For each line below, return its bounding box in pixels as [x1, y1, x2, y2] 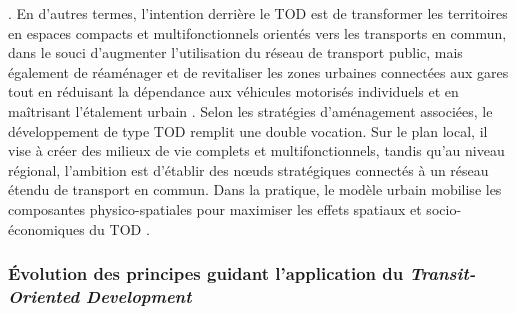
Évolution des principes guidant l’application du [8, 261, 404, 286]
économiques [8, 218, 85, 239]
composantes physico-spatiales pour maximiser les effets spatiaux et [8, 198, 422, 219]
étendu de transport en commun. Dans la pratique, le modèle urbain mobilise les [8, 179, 502, 200]
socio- [426, 198, 462, 219]
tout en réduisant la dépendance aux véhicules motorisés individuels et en [8, 81, 459, 102]
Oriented [8, 283, 80, 308]
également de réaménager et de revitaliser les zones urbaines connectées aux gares [8, 61, 509, 82]
